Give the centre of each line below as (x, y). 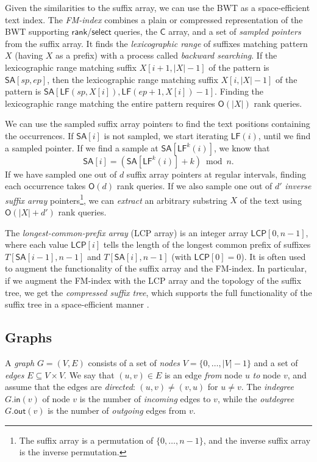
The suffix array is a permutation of (86, 440)
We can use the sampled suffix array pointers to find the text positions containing (158, 124)
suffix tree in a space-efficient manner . (77, 304)
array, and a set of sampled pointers (235, 31)
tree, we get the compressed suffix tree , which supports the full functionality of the (158, 292)
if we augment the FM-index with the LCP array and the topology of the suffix (153, 280)
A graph (20, 362)
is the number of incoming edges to (145, 398)
